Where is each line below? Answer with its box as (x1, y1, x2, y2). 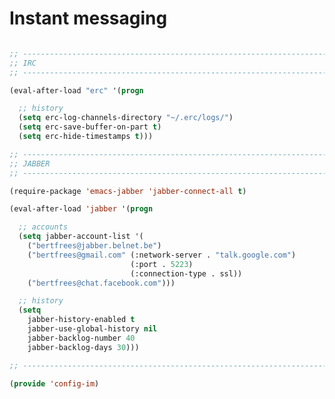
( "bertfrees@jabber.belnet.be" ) (27, 241, 162, 251)
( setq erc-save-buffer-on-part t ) (18, 122, 162, 132)
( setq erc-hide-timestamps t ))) (18, 132, 154, 142)
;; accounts (18, 222, 69, 232)
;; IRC (9, 58, 37, 68)
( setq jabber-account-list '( (18, 232, 144, 242)
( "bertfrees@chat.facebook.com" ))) (27, 278, 176, 288)
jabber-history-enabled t (27, 315, 136, 325)
